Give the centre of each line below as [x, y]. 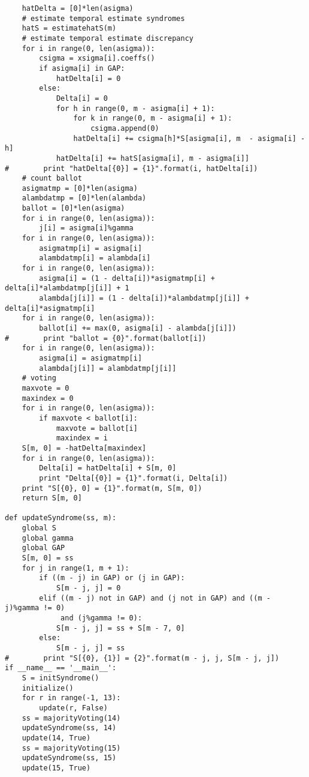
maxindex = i [82, 438]
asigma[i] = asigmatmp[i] [91, 358]
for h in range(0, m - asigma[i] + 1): [135, 108]
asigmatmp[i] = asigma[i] [91, 248]
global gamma [48, 538]
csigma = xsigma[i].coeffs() [97, 58]
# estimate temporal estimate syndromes [103, 18]
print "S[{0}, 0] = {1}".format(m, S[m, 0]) [112, 488]
